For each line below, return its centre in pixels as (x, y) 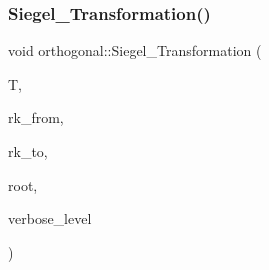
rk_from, (36, 117)
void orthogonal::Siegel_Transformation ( (135, 50)
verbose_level (50, 218)
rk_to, (28, 151)
